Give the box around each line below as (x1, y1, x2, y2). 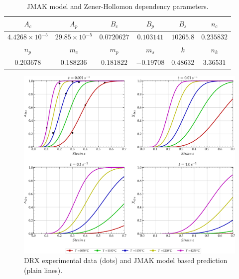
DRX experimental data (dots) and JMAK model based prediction (24, 255, 228, 266)
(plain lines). (24, 265, 63, 275)
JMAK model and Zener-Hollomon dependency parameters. (26, 1, 209, 11)
